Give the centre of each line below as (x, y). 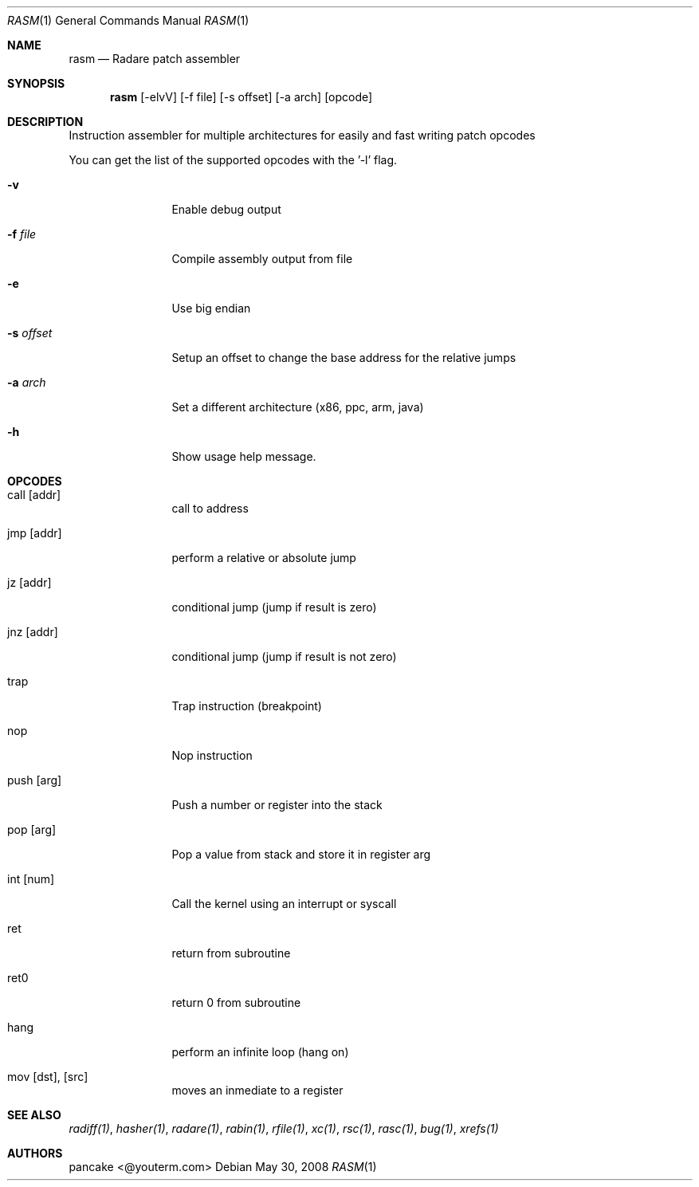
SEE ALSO (34, 1115)
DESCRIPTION (45, 122)
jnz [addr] (33, 632)
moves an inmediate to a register (257, 1090)
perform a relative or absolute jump (264, 558)
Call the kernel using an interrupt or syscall (284, 904)
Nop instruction (212, 755)
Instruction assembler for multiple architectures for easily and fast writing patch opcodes (302, 135)
